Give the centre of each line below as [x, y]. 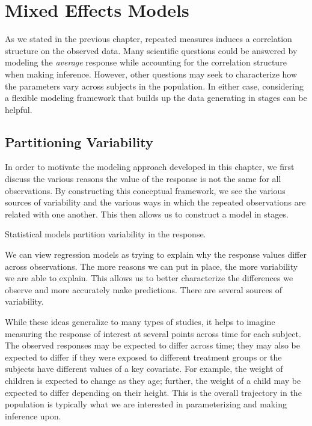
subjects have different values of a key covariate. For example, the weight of [144, 369]
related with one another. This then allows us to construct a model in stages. [147, 214]
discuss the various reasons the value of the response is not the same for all [143, 179]
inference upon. [33, 415]
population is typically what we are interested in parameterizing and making [146, 404]
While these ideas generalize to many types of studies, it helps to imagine [140, 322]
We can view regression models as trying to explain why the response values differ [156, 254]
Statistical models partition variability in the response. [106, 234]
